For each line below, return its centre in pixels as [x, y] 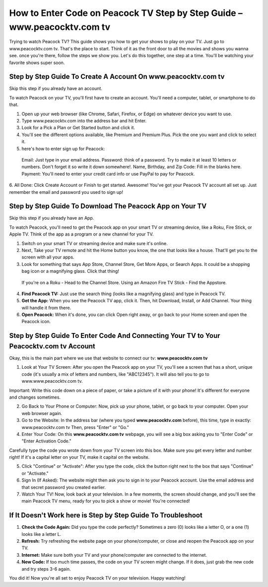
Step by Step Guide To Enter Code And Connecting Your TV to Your [115, 336]
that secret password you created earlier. [64, 487]
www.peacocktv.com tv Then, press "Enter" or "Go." [75, 427]
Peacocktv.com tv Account [52, 346]
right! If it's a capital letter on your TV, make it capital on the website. [79, 457]
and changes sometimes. [35, 397]
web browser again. [42, 413]
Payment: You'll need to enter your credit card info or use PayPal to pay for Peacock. [108, 173]
